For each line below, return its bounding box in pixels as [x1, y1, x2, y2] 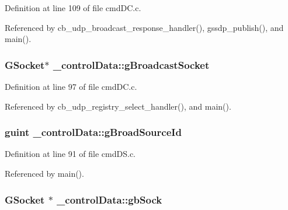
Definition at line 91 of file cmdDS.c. [5, 148, 136, 160]
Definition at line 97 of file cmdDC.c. [5, 80, 137, 92]
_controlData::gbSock [57, 192, 162, 206]
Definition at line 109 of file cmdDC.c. [5, 2, 141, 13]
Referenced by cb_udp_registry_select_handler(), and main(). [5, 100, 231, 112]
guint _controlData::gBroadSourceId [5, 125, 182, 139]
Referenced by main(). [5, 167, 84, 179]
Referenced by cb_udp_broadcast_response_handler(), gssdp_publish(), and [5, 21, 284, 33]
